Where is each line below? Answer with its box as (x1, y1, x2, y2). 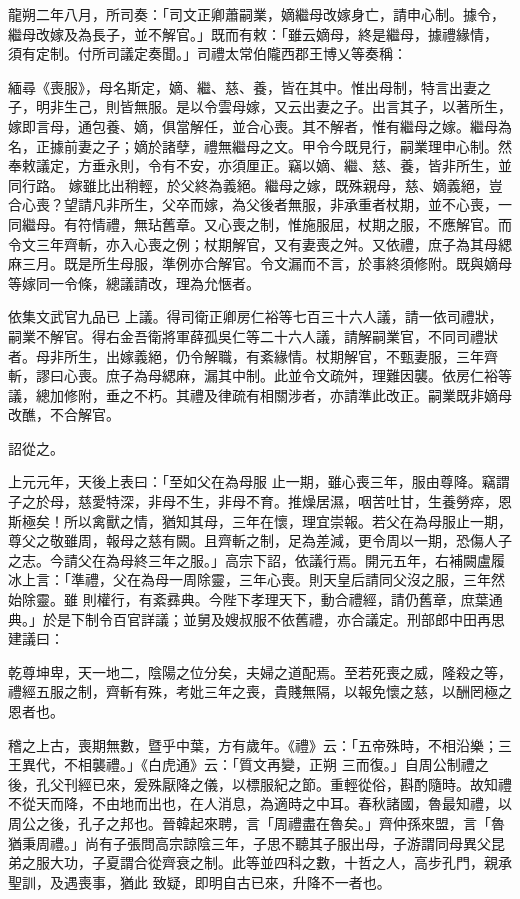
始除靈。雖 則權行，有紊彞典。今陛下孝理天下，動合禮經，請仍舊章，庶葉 (8, 589, 489, 610)
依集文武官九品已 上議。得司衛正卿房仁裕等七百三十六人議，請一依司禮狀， (8, 306, 503, 327)
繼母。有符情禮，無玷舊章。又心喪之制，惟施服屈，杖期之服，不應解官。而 (21, 213, 512, 234)
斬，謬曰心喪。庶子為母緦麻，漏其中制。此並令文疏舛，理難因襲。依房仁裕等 (8, 365, 512, 386)
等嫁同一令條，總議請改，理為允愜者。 (8, 272, 260, 293)
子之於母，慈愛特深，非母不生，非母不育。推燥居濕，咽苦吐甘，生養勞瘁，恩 (8, 491, 512, 512)
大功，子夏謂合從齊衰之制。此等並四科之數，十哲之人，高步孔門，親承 (49, 852, 512, 873)
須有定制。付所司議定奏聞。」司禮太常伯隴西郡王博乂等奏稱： (8, 43, 407, 64)
